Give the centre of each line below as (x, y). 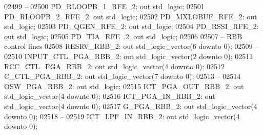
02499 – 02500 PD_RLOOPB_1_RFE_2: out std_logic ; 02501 (104, 6)
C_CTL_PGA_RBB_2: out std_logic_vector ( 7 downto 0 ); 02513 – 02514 (123, 76)
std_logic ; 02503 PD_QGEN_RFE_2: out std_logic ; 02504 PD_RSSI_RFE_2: (131, 26)
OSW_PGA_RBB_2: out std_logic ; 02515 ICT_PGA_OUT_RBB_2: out (124, 86)
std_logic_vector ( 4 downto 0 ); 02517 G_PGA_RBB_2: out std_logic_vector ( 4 (131, 106)
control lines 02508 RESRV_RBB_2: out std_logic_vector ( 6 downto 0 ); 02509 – (131, 46)
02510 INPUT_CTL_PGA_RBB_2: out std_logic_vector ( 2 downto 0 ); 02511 (129, 56)
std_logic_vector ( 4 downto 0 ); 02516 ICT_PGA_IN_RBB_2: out (110, 96)
